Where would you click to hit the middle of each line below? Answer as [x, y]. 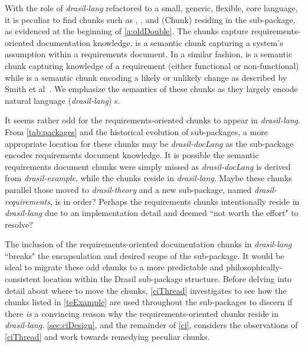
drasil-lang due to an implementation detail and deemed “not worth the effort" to [152, 213]
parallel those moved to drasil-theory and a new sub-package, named [128, 189]
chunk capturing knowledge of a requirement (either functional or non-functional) [152, 65]
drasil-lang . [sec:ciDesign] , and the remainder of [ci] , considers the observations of [151, 325]
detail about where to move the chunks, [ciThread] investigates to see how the [146, 290]
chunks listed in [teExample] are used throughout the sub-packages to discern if [149, 302]
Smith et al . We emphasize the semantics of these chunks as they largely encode [151, 89]
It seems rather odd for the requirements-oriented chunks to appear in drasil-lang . [152, 120]
